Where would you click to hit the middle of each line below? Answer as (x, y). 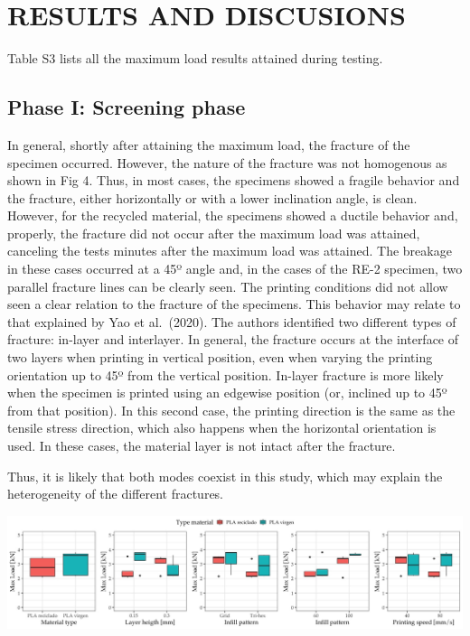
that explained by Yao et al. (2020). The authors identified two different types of (232, 321)
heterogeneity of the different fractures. (116, 494)
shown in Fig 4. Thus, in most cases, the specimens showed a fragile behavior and (234, 180)
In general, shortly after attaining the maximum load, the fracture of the (209, 144)
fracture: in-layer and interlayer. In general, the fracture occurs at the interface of (233, 339)
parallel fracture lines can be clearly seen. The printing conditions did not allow (228, 286)
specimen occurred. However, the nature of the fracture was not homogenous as (227, 162)
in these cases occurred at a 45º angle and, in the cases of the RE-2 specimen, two (235, 269)
